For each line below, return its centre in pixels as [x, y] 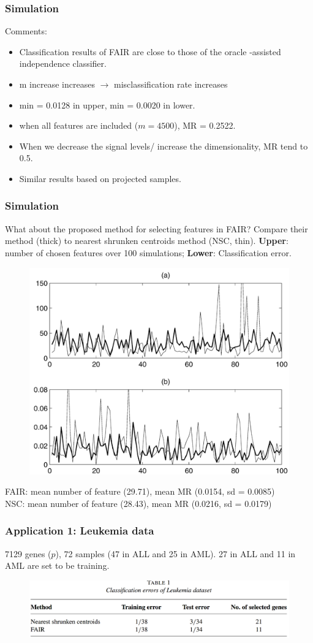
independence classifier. [63, 63]
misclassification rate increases [171, 84]
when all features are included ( [79, 125]
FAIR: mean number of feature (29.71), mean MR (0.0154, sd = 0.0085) [140, 491]
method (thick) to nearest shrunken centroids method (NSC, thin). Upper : [147, 241]
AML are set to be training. [57, 565]
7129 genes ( [28, 553]
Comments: [26, 31]
